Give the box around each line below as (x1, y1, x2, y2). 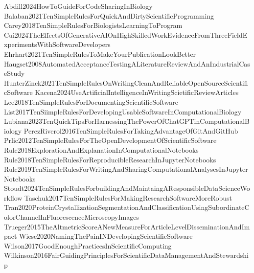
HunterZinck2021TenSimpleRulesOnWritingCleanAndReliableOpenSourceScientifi (4, 77, 248, 88)
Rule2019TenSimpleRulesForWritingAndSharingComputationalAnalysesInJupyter (4, 164, 248, 174)
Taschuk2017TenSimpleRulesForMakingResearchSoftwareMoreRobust (24, 192, 232, 203)
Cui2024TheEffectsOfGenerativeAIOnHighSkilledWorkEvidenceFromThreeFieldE (4, 29, 248, 40)
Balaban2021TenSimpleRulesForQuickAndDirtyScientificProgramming (4, 10, 214, 21)
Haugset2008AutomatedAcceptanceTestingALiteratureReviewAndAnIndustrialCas (4, 58, 250, 68)
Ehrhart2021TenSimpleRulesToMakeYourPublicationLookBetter (4, 48, 196, 59)
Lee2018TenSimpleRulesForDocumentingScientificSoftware (4, 96, 179, 107)
